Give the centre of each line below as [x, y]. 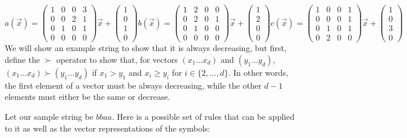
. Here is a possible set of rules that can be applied [203, 116]
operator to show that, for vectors [117, 59]
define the [22, 59]
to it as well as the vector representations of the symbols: [107, 128]
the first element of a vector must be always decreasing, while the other [133, 85]
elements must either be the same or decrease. [88, 97]
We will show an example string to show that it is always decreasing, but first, [146, 48]
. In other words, [258, 72]
